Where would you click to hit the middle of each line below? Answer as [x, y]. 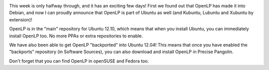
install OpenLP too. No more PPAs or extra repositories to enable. [76, 36]
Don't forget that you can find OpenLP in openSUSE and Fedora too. [79, 61]
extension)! [21, 19]
